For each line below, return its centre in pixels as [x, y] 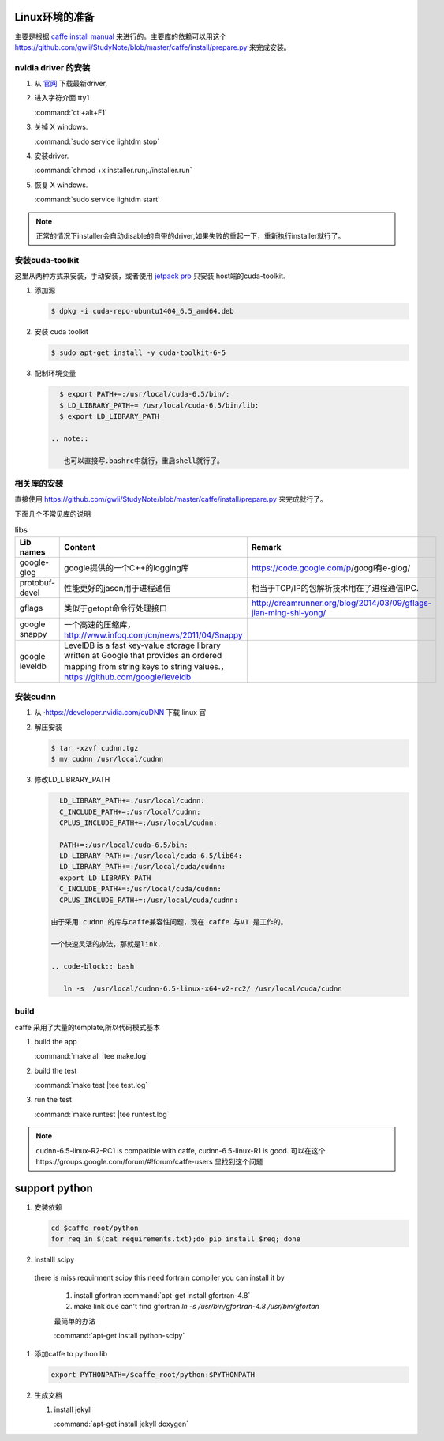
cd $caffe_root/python [95, 1228]
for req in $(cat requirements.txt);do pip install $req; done [176, 1239]
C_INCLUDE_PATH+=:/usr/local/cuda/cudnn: [141, 889]
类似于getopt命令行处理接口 [116, 608]
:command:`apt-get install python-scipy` [119, 1336]
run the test [53, 1100]
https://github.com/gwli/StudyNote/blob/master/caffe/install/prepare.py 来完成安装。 [153, 47]
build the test [56, 1070]
